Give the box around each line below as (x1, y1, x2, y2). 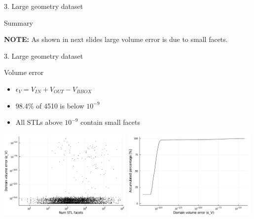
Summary (4, 17, 33, 28)
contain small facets (80, 117, 140, 127)
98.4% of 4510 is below (15, 100, 84, 110)
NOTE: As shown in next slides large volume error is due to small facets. (4, 34, 228, 44)
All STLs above (15, 117, 63, 127)
